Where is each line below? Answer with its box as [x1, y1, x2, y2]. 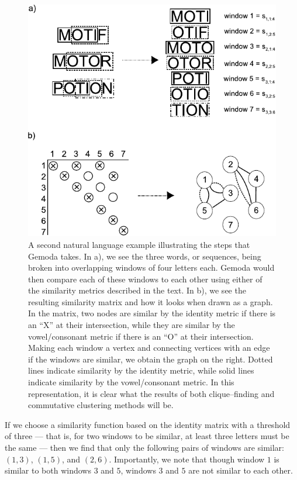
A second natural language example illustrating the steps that [28, 238, 250, 250]
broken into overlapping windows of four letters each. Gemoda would [28, 261, 275, 274]
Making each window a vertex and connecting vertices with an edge [28, 341, 270, 354]
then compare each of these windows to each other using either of [28, 272, 263, 285]
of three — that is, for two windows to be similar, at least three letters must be [5, 430, 289, 442]
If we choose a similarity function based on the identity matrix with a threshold [5, 418, 291, 430]
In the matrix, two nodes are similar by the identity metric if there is [28, 307, 276, 319]
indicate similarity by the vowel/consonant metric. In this [28, 376, 234, 388]
